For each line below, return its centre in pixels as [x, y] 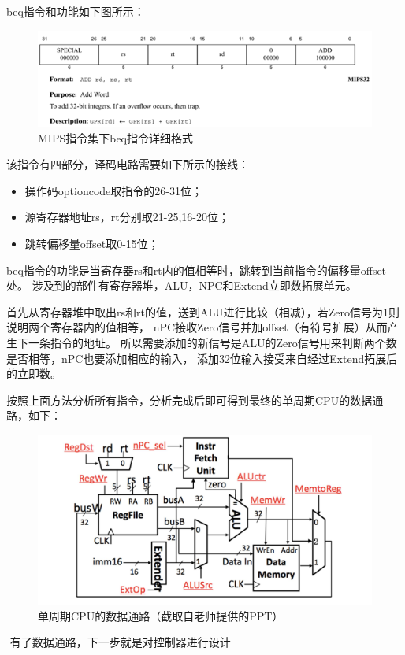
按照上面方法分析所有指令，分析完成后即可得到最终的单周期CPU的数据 [189, 400]
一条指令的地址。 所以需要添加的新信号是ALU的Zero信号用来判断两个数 [212, 342]
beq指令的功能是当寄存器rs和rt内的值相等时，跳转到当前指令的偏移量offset [197, 270]
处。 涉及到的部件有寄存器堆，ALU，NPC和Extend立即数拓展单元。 [182, 285]
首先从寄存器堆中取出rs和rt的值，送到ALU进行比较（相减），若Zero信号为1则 [203, 311]
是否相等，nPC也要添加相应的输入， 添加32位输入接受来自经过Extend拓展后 [202, 358]
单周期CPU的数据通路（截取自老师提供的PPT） [161, 615]
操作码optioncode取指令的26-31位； [113, 190]
